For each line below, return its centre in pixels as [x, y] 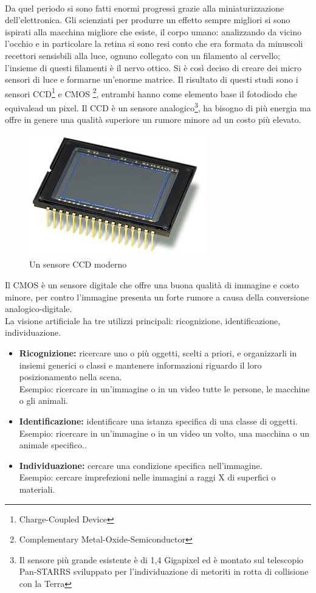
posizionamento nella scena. [70, 377]
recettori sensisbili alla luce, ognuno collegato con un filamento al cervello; [143, 55]
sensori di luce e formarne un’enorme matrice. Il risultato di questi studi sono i [152, 79]
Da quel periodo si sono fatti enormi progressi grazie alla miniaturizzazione [145, 8]
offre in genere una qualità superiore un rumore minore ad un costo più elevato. [153, 120]
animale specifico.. [53, 445]
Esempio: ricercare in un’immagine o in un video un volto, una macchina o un [164, 433]
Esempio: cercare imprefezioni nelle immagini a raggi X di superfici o [147, 477]
